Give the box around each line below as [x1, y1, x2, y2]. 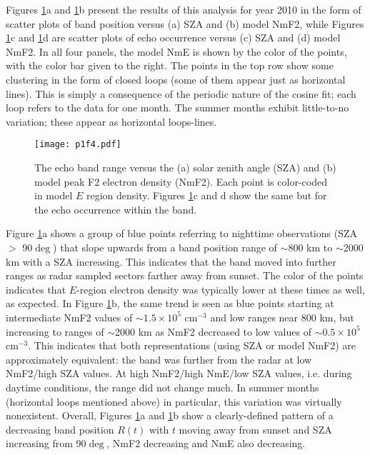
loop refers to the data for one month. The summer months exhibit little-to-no [6, 100, 349, 115]
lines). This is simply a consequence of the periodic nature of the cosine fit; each [6, 86, 356, 101]
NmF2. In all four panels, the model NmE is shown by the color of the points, [6, 44, 347, 59]
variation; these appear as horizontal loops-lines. [6, 114, 217, 129]
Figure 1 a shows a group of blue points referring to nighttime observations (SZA [6, 226, 358, 241]
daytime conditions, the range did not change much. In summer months [6, 379, 319, 394]
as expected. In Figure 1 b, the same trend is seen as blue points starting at [6, 296, 334, 311]
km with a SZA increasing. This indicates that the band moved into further [6, 254, 336, 269]
